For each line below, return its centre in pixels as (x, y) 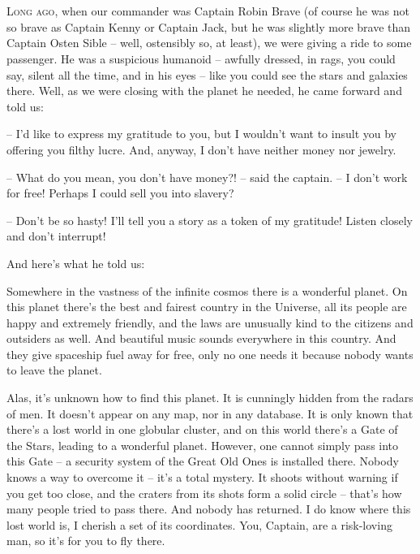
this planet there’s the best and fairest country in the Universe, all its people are (207, 307)
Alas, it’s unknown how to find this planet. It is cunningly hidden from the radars (210, 398)
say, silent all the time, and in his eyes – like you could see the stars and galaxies (207, 74)
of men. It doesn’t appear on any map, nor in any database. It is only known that (210, 413)
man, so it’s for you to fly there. (86, 541)
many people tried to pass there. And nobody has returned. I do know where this (209, 509)
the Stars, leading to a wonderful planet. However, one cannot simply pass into (203, 445)
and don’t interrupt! (56, 236)
